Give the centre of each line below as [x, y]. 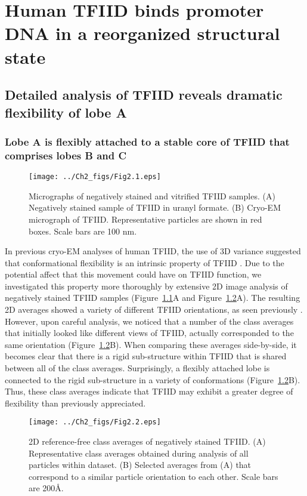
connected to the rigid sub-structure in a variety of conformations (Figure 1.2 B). [153, 379]
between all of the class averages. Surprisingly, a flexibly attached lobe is [137, 368]
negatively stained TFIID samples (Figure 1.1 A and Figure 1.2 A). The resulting [153, 298]
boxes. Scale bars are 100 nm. [83, 231]
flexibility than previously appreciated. [75, 403]
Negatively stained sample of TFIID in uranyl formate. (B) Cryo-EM [155, 207]
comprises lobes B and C [66, 155]
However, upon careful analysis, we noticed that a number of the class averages [149, 321]
